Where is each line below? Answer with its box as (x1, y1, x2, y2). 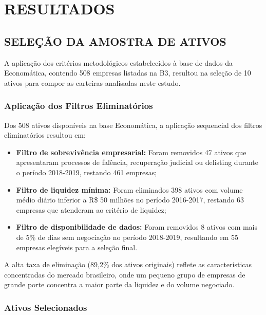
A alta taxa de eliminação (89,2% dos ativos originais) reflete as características (4, 259, 252, 270)
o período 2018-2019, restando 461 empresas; (16, 166, 157, 177)
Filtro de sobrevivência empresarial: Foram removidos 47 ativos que (16, 146, 246, 157)
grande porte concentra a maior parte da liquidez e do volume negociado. (4, 279, 235, 290)
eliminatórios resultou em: (4, 129, 86, 140)
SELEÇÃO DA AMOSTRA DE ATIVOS (4, 33, 226, 49)
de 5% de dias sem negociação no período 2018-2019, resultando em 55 (16, 231, 239, 242)
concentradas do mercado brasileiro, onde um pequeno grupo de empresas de (4, 269, 245, 280)
